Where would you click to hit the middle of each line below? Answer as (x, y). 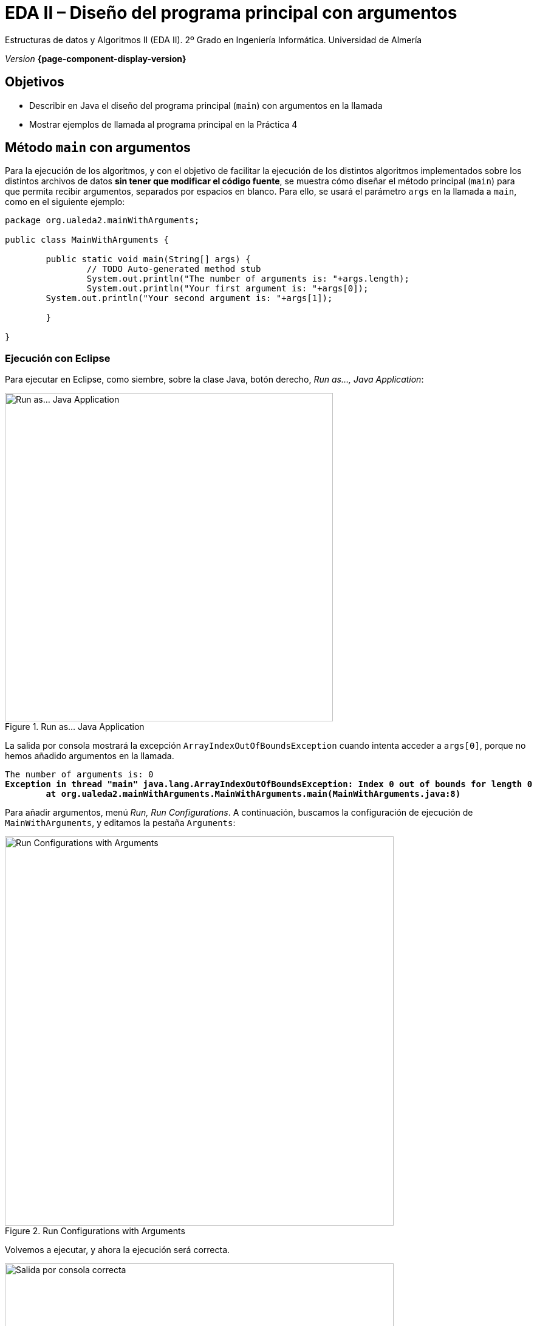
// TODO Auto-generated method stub (174, 269)
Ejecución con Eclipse (58, 358)
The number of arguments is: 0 (79, 775)
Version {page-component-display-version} (96, 58)
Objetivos (35, 82)
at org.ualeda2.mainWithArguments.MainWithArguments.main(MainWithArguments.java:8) (253, 794)
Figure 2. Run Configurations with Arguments (95, 1231)
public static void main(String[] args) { (148, 259)
